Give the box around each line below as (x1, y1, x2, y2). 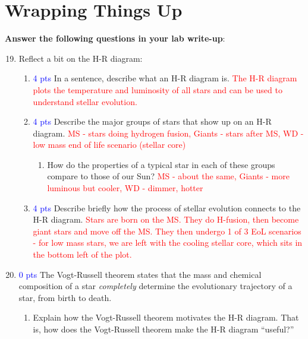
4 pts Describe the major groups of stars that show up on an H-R (33, 115, 272, 128)
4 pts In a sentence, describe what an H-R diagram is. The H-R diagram (33, 72, 297, 84)
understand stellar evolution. (33, 95, 137, 107)
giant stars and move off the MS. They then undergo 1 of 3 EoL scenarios (33, 224, 301, 237)
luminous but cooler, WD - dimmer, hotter (47, 182, 203, 194)
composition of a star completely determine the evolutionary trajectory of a (18, 280, 293, 292)
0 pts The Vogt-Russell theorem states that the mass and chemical (18, 268, 262, 280)
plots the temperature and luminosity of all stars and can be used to (33, 83, 282, 96)
